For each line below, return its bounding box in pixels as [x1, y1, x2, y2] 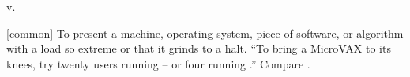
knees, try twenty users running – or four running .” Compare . [6, 55, 310, 71]
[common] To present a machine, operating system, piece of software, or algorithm [6, 24, 404, 41]
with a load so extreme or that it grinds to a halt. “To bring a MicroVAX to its [6, 40, 391, 57]
